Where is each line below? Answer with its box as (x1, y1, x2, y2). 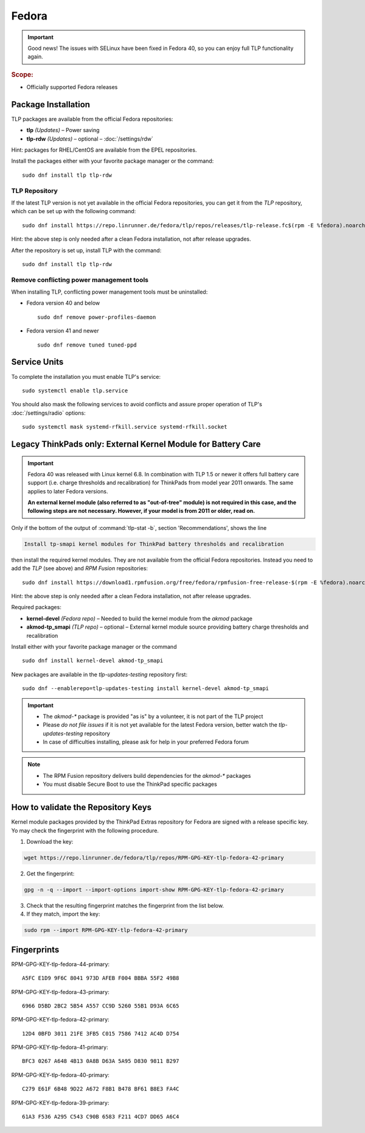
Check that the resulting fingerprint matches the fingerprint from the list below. (26, 902, 224, 909)
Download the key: (26, 838, 74, 845)
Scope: (11, 70, 33, 79)
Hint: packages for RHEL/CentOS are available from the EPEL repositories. (11, 146, 197, 154)
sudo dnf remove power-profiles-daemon (37, 314, 156, 320)
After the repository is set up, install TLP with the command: (11, 247, 162, 254)
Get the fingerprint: (26, 870, 75, 877)
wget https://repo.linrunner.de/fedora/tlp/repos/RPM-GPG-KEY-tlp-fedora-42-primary (24, 854, 284, 861)
